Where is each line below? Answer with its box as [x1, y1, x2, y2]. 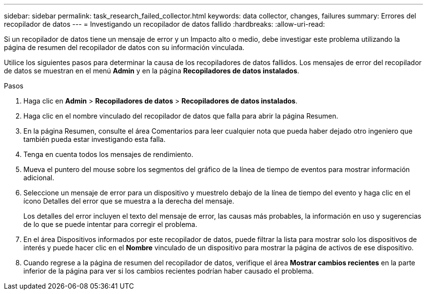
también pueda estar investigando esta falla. [23, 135, 166, 143]
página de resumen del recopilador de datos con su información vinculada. [4, 43, 245, 52]
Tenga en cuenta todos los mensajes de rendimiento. [23, 150, 194, 158]
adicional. [23, 173, 55, 182]
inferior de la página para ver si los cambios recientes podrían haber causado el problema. [23, 267, 314, 275]
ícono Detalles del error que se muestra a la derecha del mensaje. [23, 197, 234, 205]
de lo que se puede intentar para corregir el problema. [23, 220, 197, 228]
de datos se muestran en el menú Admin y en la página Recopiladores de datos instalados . [4, 67, 299, 75]
